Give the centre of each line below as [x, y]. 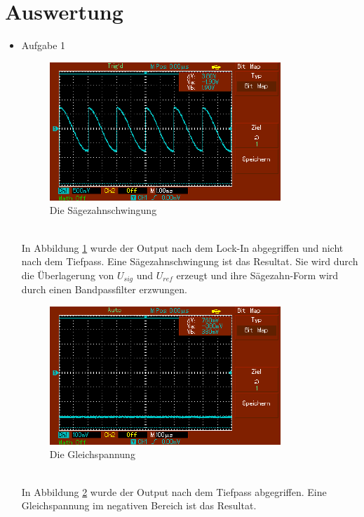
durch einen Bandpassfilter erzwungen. [104, 289]
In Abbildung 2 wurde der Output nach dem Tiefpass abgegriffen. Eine [174, 491]
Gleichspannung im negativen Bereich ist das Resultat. [139, 505]
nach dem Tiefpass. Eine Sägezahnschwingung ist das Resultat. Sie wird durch [190, 261]
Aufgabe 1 [43, 45]
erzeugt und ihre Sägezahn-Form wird [257, 275]
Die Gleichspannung [92, 454]
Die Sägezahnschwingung [103, 210]
